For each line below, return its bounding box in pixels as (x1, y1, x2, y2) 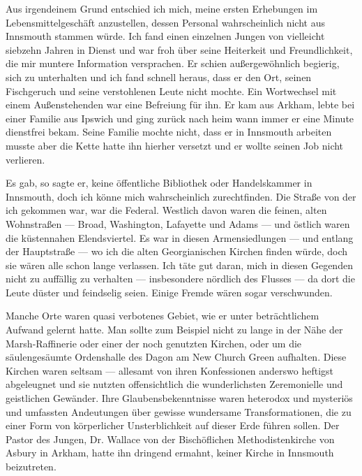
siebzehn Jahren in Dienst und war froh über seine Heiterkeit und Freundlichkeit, (6, 42, 353, 57)
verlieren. (6, 152, 45, 166)
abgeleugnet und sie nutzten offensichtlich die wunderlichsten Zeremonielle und (6, 377, 343, 391)
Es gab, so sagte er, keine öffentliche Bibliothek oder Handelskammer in (6, 175, 312, 190)
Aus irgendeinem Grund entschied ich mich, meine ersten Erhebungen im (6, 1, 318, 15)
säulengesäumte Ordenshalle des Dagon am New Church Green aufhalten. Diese (6, 349, 347, 364)
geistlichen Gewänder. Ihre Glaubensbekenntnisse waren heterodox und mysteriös (6, 391, 353, 405)
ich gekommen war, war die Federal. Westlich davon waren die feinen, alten (6, 203, 327, 217)
